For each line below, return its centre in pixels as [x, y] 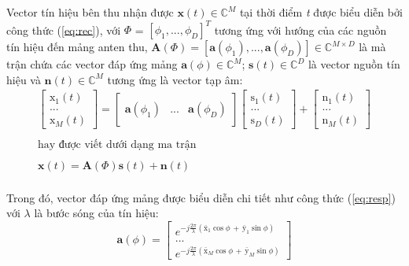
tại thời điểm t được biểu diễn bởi [321, 12]
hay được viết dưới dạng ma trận [117, 145]
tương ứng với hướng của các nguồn [300, 30]
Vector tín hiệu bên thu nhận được [90, 12]
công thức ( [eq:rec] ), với [64, 30]
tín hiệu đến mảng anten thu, [77, 47]
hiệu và [24, 79]
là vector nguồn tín [354, 64]
